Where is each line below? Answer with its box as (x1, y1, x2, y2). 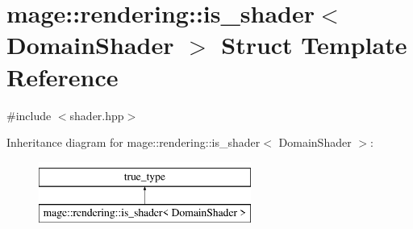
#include (6, 106, 52, 123)
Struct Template (221, 28, 407, 61)
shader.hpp (69, 106, 124, 123)
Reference (6, 60, 119, 93)
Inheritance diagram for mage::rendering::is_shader (6, 134, 261, 151)
